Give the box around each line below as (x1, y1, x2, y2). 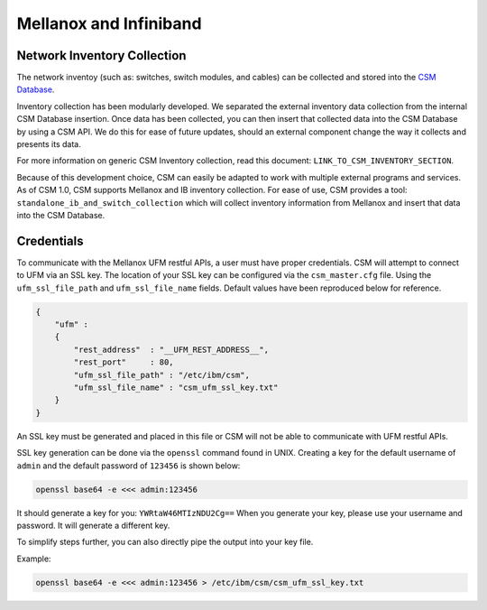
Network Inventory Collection (16, 48, 187, 63)
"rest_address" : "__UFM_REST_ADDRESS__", (73, 344, 270, 355)
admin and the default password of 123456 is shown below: (16, 460, 241, 471)
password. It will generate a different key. (16, 520, 170, 531)
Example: (16, 553, 51, 564)
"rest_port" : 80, (73, 357, 175, 367)
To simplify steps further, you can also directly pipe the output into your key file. (16, 537, 314, 548)
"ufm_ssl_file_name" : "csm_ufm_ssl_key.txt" (73, 382, 279, 393)
